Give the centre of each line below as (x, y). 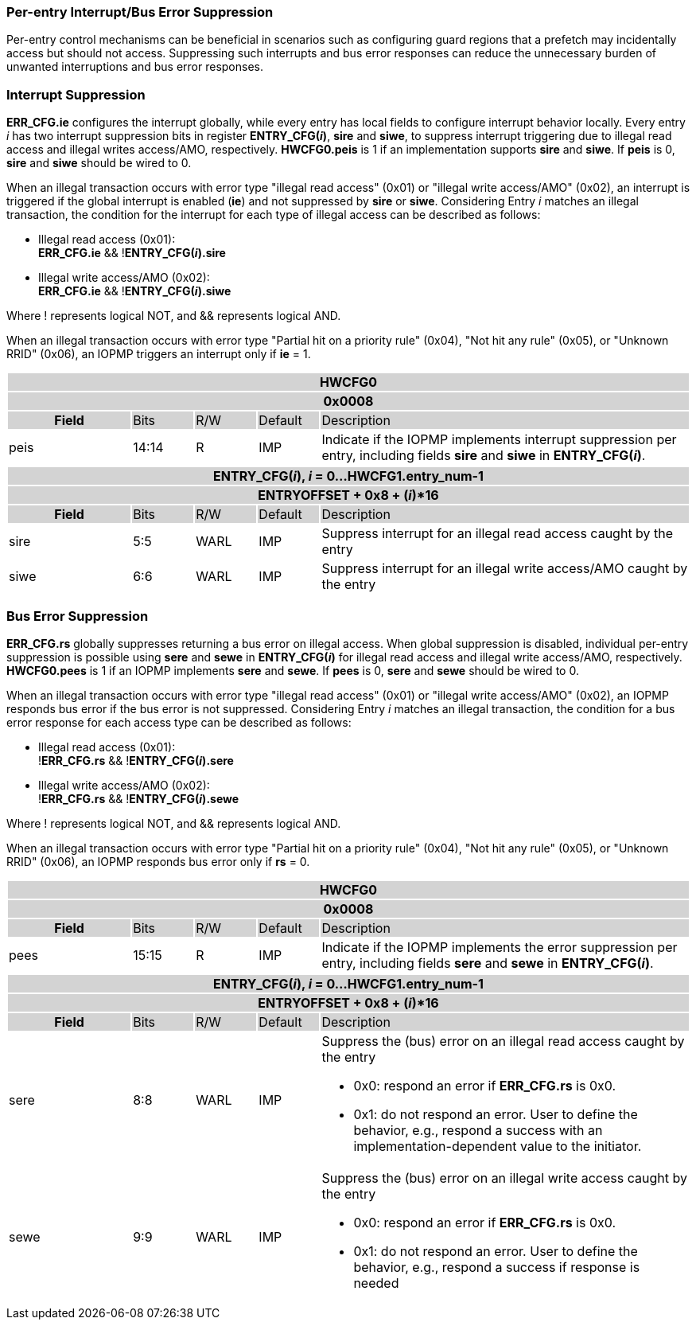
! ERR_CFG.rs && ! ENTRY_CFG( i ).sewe (139, 798)
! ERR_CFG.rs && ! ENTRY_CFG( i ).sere (136, 760)
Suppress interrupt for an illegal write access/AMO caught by (505, 569)
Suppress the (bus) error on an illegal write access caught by (504, 1178)
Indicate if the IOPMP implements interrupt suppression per (499, 440)
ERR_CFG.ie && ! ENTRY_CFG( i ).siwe (135, 291)
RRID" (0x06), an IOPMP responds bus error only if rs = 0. (158, 861)
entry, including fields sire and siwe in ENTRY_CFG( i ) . (484, 456)
